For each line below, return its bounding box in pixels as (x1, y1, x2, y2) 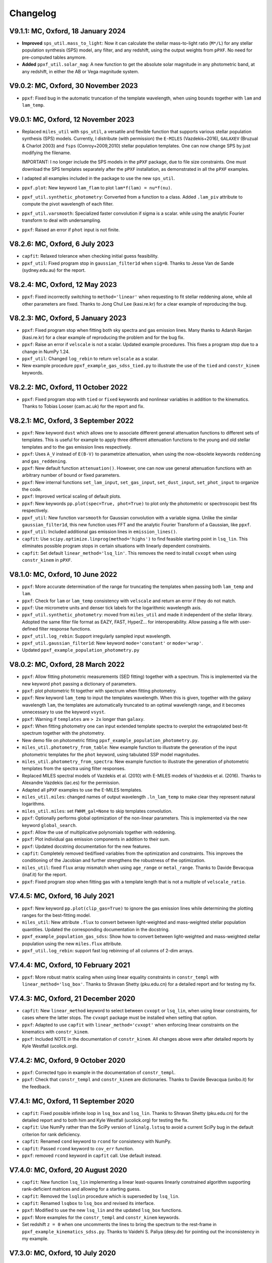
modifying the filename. (22, 150, 72, 156)
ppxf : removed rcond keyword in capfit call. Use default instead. (22, 1152, 162, 1158)
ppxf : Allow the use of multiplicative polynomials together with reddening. (22, 829, 176, 835)
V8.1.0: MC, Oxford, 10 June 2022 (9, 570, 118, 578)
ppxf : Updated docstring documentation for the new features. (22, 843, 151, 849)
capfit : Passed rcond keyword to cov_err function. (22, 1145, 134, 1151)
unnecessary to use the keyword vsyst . (22, 709, 106, 715)
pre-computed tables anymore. (22, 54, 87, 60)
